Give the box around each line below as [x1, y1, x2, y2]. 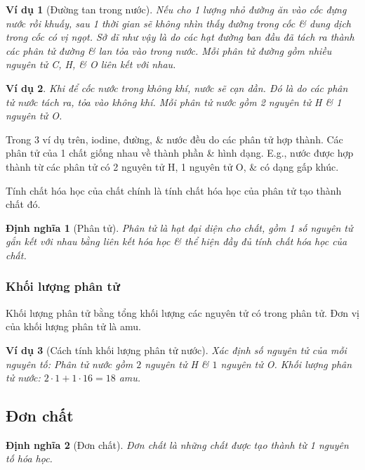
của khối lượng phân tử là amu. [6, 319, 141, 334]
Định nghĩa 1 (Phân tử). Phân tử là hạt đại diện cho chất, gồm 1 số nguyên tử [6, 220, 353, 235]
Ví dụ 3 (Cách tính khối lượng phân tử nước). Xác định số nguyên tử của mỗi [6, 342, 347, 357]
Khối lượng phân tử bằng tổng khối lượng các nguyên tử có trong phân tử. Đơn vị [6, 305, 359, 320]
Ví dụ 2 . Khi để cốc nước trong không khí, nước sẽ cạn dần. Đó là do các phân [6, 80, 348, 95]
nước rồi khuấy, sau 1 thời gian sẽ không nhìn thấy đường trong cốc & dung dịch [6, 15, 352, 30]
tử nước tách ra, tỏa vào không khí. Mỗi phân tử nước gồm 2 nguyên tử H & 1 [6, 94, 342, 109]
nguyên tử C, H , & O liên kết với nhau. [6, 57, 176, 72]
